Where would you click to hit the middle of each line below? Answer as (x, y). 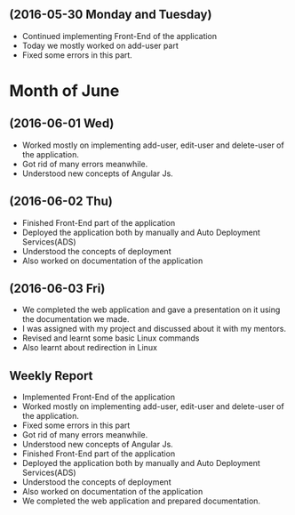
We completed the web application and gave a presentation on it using (151, 310)
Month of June (64, 91)
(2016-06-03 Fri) (57, 289)
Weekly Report (51, 376)
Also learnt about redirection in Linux (90, 348)
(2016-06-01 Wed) (62, 124)
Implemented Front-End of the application (99, 397)
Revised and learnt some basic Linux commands (111, 338)
